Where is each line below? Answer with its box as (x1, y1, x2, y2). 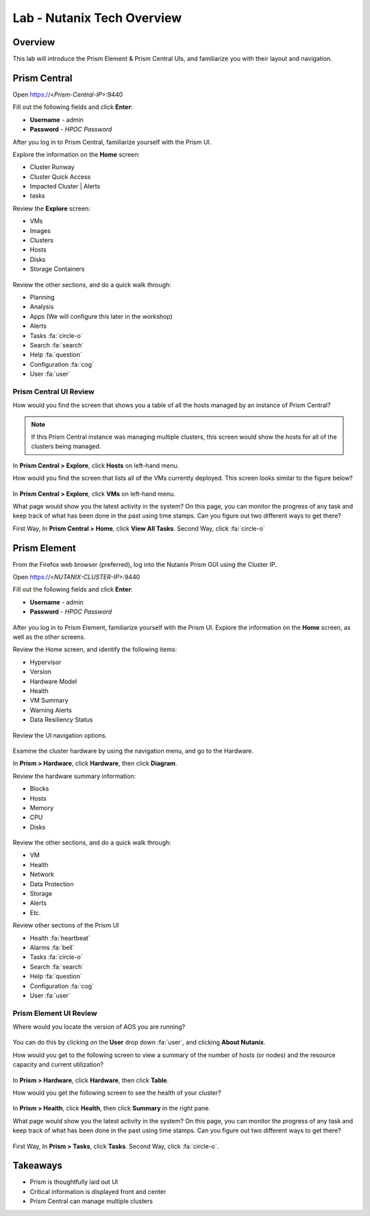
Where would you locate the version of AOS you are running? (12, 1023, 186, 1031)
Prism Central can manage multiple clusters (29, 1197, 153, 1206)
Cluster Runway (29, 163, 75, 171)
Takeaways (12, 1160, 63, 1171)
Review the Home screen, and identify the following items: (12, 645, 177, 654)
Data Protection (29, 879, 75, 888)
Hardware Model (29, 677, 77, 685)
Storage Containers (29, 265, 85, 273)
